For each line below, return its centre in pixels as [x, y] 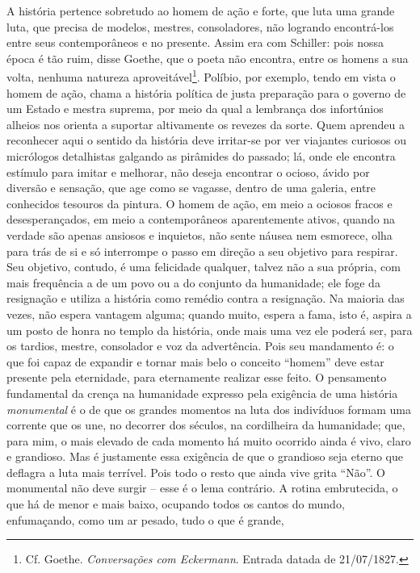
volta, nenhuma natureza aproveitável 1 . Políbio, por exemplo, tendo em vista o [201, 76]
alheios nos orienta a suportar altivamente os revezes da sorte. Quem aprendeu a [206, 124]
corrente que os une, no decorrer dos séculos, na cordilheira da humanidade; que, [206, 425]
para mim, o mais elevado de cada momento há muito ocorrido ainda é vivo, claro [209, 440]
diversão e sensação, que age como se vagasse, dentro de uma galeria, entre [191, 188]
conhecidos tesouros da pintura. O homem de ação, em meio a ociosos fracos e [199, 203]
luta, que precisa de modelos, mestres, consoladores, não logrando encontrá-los [200, 26]
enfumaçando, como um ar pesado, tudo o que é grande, [145, 519]
